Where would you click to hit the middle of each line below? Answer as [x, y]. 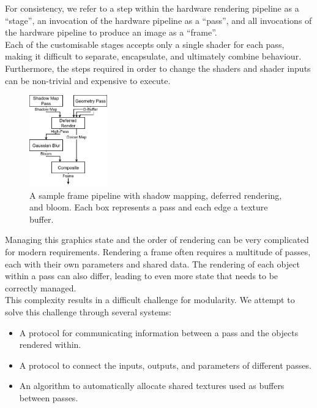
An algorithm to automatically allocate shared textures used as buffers [152, 386]
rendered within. [50, 344]
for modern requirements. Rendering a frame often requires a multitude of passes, [158, 252]
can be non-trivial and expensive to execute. [88, 80]
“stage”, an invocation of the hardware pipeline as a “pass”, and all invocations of [158, 20]
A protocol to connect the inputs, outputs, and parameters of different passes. [165, 365]
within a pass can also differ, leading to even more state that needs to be [142, 276]
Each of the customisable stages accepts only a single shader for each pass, [145, 44]
